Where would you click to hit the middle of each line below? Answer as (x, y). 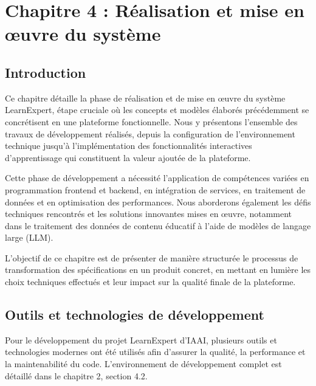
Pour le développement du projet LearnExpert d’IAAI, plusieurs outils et (141, 339)
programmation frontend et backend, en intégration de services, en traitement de (155, 189)
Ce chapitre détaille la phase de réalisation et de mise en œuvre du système (145, 98)
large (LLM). (29, 237)
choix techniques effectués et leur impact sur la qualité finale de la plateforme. (150, 282)
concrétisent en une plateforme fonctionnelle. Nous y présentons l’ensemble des (151, 121)
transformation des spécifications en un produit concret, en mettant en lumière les (158, 270)
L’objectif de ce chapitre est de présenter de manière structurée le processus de (152, 257)
